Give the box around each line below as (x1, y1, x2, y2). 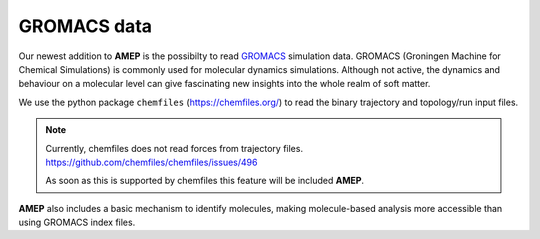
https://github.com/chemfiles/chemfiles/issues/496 (45, 156, 258, 168)
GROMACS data (18, 15, 153, 37)
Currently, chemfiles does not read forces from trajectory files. (45, 142, 304, 154)
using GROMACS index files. (18, 216, 136, 229)
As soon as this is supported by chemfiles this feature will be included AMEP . (45, 175, 365, 187)
